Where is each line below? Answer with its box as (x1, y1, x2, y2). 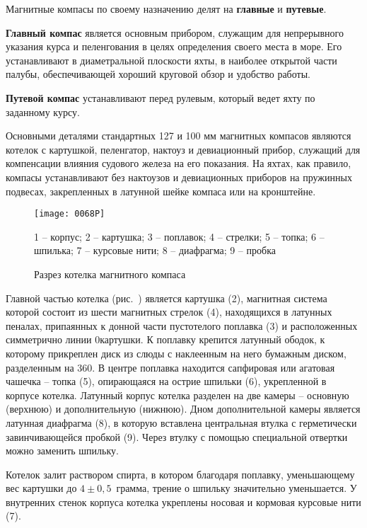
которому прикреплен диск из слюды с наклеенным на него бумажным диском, (6, 345, 346, 360)
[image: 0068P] (34, 209, 105, 219)
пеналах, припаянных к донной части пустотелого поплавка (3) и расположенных (6, 318, 358, 333)
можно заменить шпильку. (6, 443, 119, 458)
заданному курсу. (6, 104, 80, 119)
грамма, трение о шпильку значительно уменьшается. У (116, 481, 357, 495)
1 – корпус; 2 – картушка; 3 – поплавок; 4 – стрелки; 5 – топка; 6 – (34, 229, 325, 243)
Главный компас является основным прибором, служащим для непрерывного (6, 25, 344, 40)
